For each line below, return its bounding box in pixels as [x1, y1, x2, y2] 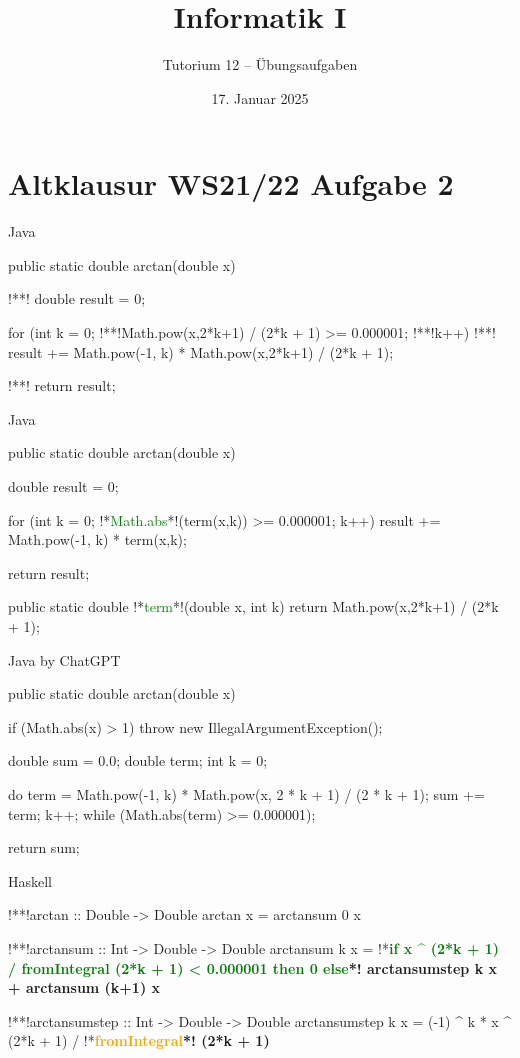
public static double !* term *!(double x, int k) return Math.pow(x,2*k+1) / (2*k [8, 596, 499, 617]
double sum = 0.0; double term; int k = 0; [8, 750, 268, 771]
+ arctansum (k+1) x [8, 977, 161, 998]
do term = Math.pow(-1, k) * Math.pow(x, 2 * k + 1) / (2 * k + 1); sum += [8, 783, 485, 804]
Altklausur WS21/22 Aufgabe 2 [8, 163, 454, 204]
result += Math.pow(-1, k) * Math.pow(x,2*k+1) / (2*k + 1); [8, 341, 394, 362]
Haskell [8, 870, 53, 891]
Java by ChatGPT [8, 649, 121, 670]
